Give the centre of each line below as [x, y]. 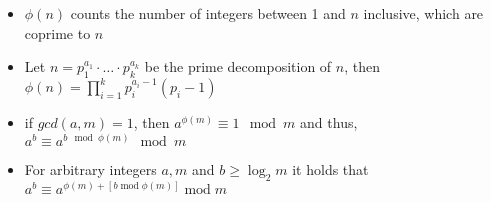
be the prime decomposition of [238, 66]
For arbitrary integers [90, 169]
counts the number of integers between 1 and [208, 13]
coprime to [57, 32]
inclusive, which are [423, 13]
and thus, [329, 122]
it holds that [330, 169]
